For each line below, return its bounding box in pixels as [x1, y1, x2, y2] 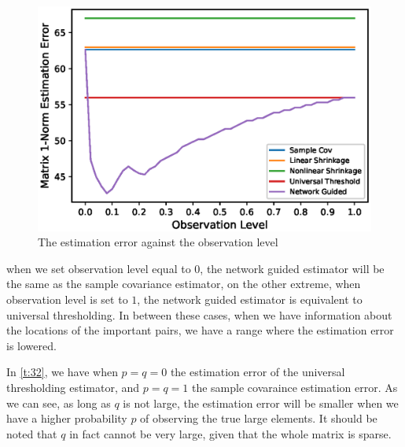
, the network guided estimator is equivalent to [137, 291, 363, 308]
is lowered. [6, 337, 57, 353]
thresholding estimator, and [6, 379, 140, 396]
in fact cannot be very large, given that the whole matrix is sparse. [69, 425, 392, 441]
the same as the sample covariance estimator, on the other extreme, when [6, 275, 361, 292]
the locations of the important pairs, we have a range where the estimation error [6, 322, 394, 338]
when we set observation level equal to [6, 260, 191, 276]
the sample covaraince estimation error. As [191, 379, 398, 396]
